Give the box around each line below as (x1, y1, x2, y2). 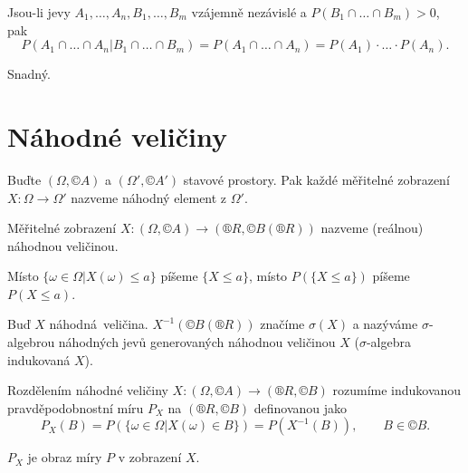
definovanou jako (253, 398, 348, 417)
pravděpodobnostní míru (7, 398, 144, 417)
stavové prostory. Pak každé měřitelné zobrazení (183, 169, 450, 188)
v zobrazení (118, 448, 182, 467)
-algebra (366, 333, 411, 352)
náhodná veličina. (49, 314, 148, 333)
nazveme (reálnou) (320, 218, 424, 237)
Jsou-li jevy (7, 3, 71, 21)
